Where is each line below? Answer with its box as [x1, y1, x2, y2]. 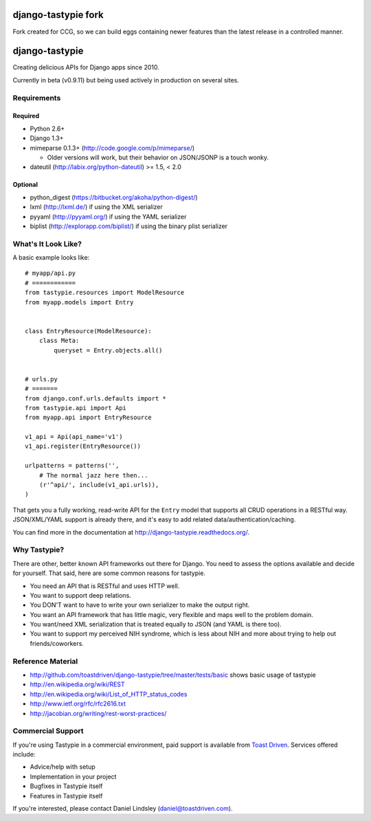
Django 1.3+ [30, 134, 64, 142]
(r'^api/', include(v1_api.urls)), [38, 481, 159, 489]
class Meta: [38, 337, 80, 345]
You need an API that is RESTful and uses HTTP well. [30, 581, 180, 590]
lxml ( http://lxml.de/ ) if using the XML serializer [30, 203, 163, 211]
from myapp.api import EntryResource [25, 414, 153, 422]
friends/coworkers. [30, 639, 84, 647]
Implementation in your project [30, 772, 117, 780]
